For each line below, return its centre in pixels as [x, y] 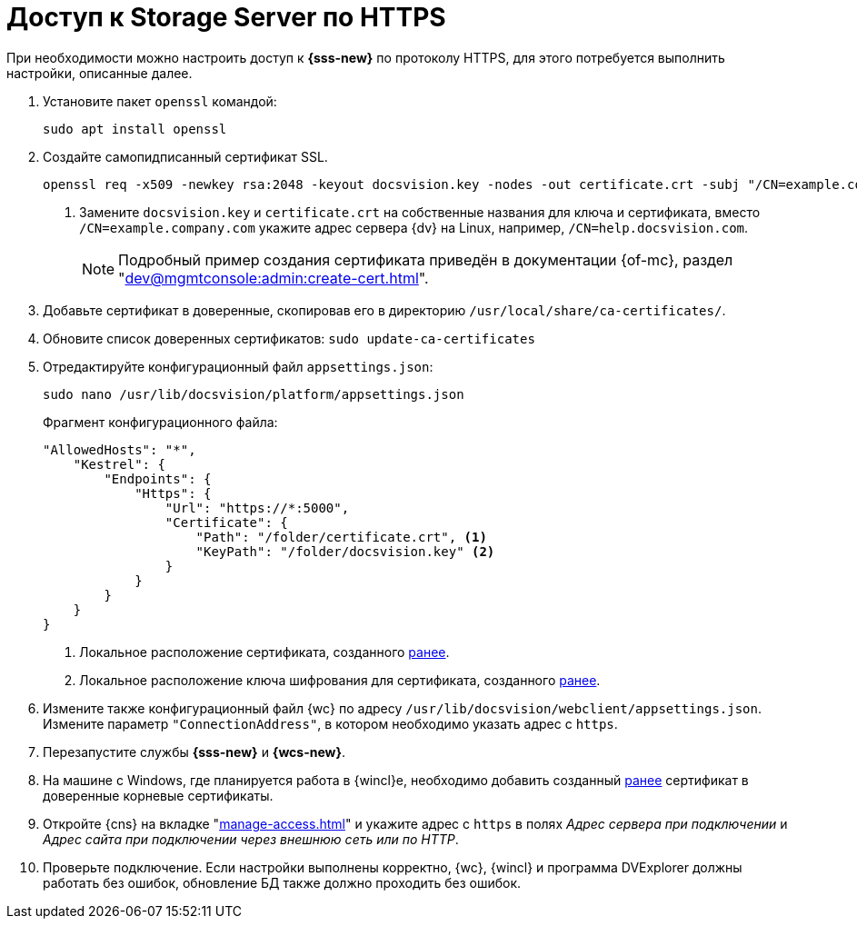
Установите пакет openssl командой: [160, 101]
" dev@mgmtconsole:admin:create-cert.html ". [274, 278]
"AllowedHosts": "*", [120, 449]
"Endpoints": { [158, 478]
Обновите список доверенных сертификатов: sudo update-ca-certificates [289, 338]
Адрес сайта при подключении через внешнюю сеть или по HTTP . [251, 839]
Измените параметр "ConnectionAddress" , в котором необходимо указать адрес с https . [330, 723]
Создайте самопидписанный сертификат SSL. [185, 156]
